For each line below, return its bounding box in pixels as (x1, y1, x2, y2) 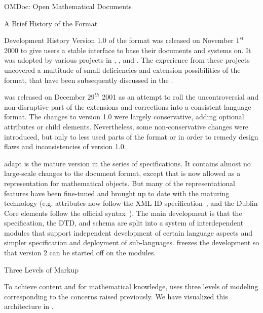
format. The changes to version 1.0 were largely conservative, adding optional (4, 111, 244, 122)
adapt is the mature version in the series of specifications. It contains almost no (4, 158, 251, 168)
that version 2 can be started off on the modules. (4, 247, 156, 258)
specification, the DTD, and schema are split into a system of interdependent (4, 217, 244, 228)
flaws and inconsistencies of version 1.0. (4, 141, 126, 152)
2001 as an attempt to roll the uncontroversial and (102, 92, 259, 102)
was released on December (4, 92, 85, 102)
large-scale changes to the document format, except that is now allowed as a (4, 168, 241, 178)
